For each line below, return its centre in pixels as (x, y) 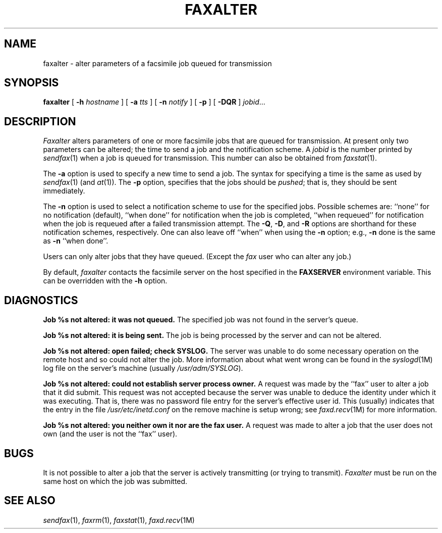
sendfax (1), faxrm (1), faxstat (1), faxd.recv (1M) (119, 520)
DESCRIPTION (40, 121)
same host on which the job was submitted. (115, 481)
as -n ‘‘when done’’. (76, 241)
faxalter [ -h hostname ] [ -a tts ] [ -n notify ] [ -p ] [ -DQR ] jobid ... (154, 102)
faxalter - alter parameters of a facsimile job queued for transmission (157, 63)
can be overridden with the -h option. (105, 281)
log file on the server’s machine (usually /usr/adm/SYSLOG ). (143, 368)
